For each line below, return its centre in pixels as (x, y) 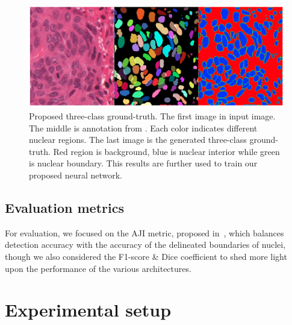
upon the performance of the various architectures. (98, 268)
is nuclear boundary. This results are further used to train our (143, 163)
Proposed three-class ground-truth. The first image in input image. (152, 116)
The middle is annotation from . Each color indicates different (143, 128)
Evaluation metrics (64, 207)
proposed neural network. (76, 175)
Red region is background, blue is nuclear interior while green (166, 151)
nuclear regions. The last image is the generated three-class (138, 140)
